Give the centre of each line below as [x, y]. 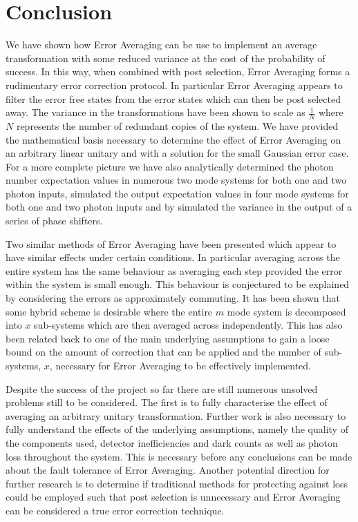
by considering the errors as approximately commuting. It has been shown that [173, 298]
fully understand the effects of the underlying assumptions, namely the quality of [177, 429]
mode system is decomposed [286, 311]
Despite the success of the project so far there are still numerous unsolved [162, 388]
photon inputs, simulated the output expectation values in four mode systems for [177, 193]
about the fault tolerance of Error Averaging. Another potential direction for [168, 470]
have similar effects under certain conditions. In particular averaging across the [173, 257]
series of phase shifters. [54, 221]
